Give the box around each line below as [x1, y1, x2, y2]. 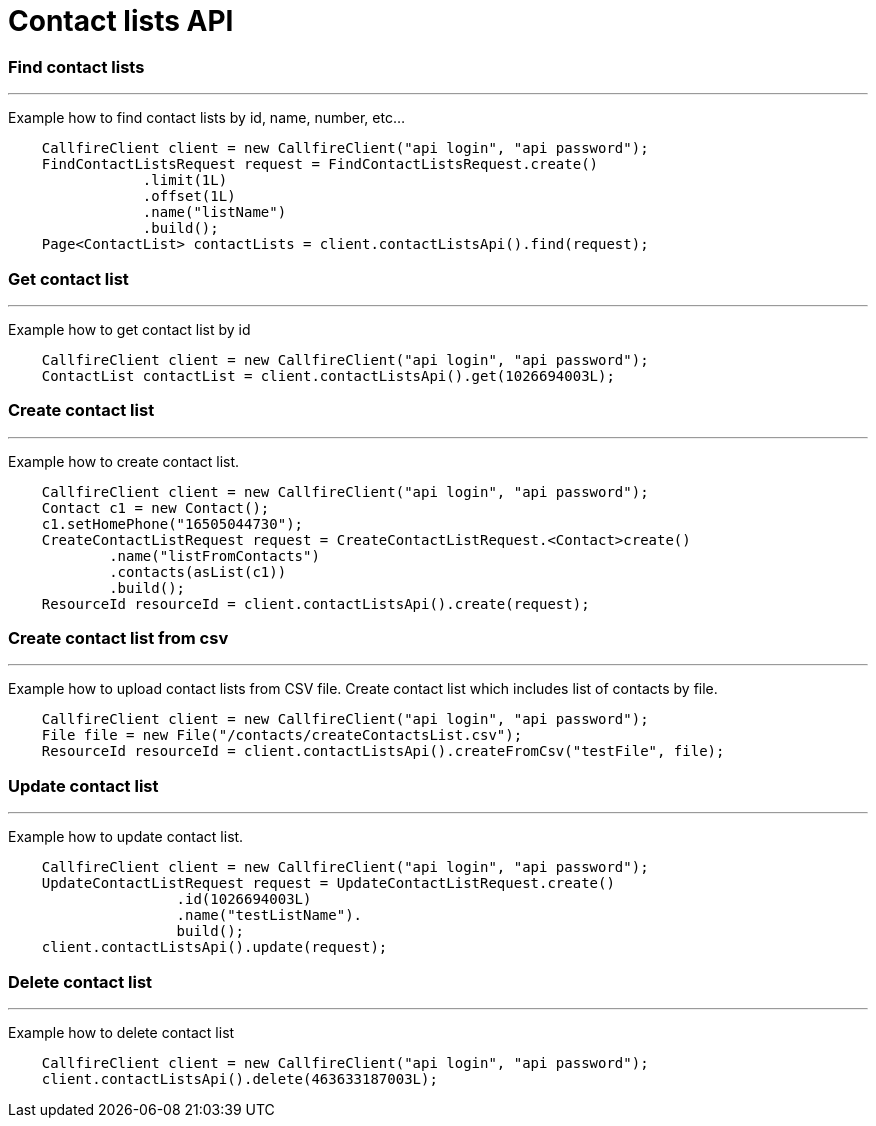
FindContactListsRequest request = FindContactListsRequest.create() [41, 156, 599, 173]
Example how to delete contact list [8, 1023, 235, 1041]
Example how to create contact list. [8, 452, 240, 470]
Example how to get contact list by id [8, 320, 251, 338]
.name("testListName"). [176, 907, 363, 924]
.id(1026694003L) [176, 891, 312, 908]
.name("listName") [142, 204, 287, 221]
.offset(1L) [142, 188, 236, 205]
